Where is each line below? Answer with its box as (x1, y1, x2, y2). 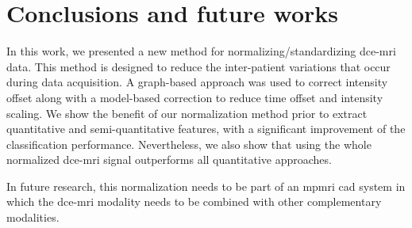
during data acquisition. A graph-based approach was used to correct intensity (6, 74, 388, 90)
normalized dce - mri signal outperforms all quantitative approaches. (6, 151, 332, 168)
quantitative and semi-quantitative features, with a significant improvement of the (6, 120, 406, 137)
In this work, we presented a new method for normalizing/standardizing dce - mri (6, 43, 396, 59)
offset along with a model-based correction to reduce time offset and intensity (6, 89, 383, 105)
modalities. (6, 209, 60, 226)
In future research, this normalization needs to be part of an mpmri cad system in (6, 177, 406, 194)
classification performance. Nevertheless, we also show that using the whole (6, 135, 372, 152)
